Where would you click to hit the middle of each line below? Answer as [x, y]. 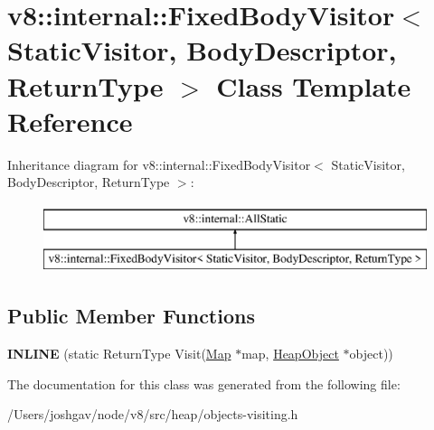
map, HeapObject [290, 354]
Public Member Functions [131, 316]
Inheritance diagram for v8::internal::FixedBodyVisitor [159, 164]
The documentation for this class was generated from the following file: [204, 383]
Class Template [314, 85]
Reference [70, 121]
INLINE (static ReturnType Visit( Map [119, 354]
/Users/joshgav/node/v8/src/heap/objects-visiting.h [153, 414]
